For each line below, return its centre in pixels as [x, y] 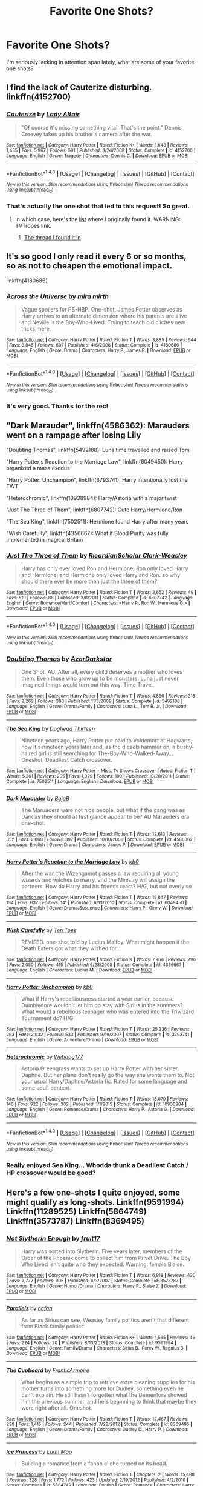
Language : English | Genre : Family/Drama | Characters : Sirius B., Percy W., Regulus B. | [97, 1348]
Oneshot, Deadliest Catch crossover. [67, 760]
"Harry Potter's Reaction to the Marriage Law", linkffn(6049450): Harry [95, 461]
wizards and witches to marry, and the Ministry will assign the [98, 880]
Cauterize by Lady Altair [43, 115]
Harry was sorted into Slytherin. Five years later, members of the [101, 1251]
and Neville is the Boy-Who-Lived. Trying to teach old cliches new [103, 322]
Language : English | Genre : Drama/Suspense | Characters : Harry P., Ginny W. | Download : [100, 908]
